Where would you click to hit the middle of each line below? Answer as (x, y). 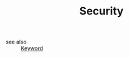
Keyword (32, 48)
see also (16, 42)
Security (101, 11)
